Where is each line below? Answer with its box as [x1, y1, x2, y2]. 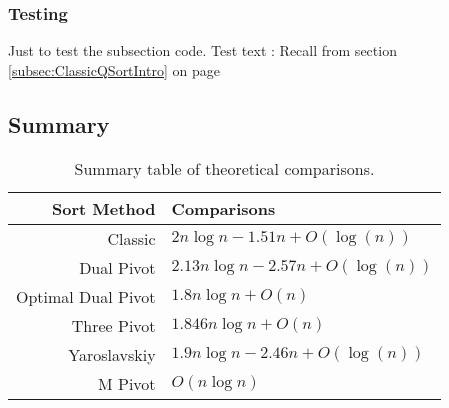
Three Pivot [71, 313, 156, 337]
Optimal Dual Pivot [16, 284, 156, 308]
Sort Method [52, 196, 156, 220]
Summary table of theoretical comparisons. [74, 156, 375, 180]
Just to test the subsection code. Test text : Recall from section [8, 40, 397, 61]
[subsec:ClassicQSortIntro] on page [8, 59, 220, 80]
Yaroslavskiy [68, 342, 156, 366]
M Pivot [98, 371, 156, 395]
